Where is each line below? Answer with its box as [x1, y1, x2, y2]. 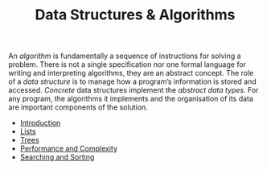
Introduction [19, 118, 61, 128]
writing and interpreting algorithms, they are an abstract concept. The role [8, 68, 254, 78]
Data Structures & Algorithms [35, 6, 236, 24]
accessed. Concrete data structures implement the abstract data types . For [8, 85, 259, 95]
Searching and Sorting [19, 152, 95, 162]
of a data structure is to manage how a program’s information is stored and [8, 77, 257, 86]
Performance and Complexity [19, 143, 118, 154]
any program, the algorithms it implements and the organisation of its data [8, 94, 253, 104]
